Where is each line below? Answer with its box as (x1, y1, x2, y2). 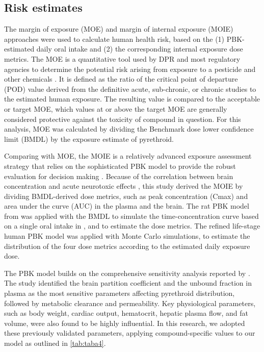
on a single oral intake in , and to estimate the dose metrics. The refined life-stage (4, 220, 260, 231)
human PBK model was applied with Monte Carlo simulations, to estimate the (4, 231, 250, 241)
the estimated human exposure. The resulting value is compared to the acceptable (4, 93, 260, 104)
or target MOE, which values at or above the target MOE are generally (4, 103, 227, 114)
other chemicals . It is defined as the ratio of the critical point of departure (4, 73, 238, 84)
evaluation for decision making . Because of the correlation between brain (4, 170, 233, 181)
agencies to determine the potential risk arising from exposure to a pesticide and (4, 63, 256, 74)
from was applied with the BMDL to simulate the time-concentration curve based (4, 210, 259, 221)
